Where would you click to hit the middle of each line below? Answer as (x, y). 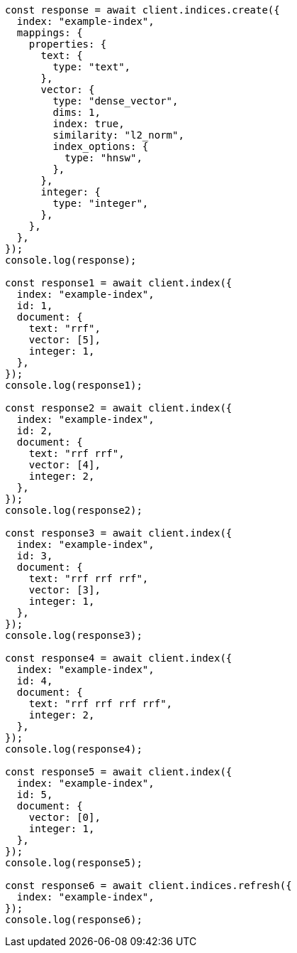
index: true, (89, 124)
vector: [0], (65, 817)
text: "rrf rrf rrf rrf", (101, 704)
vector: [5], (65, 340)
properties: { (68, 44)
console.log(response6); (74, 920)
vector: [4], (65, 465)
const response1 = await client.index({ (119, 283)
